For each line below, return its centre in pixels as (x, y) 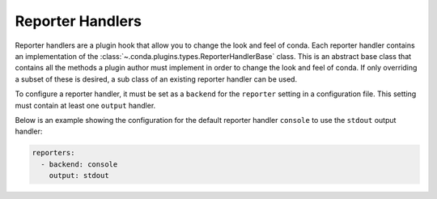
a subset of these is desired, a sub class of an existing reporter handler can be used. (156, 79)
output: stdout (79, 176)
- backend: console (79, 164)
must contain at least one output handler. (85, 105)
